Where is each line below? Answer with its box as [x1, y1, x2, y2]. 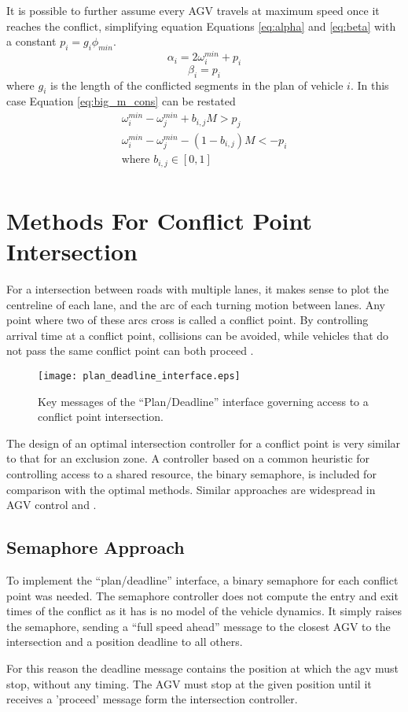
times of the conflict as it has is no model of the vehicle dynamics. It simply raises [6, 603, 402, 619]
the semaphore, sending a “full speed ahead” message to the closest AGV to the [6, 618, 391, 634]
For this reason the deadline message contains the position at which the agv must [6, 659, 399, 676]
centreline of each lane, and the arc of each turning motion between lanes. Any [6, 296, 386, 312]
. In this [350, 76, 389, 93]
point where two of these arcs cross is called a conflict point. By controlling [6, 312, 369, 328]
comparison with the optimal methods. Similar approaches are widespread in [6, 481, 376, 497]
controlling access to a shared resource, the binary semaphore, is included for [6, 465, 377, 481]
